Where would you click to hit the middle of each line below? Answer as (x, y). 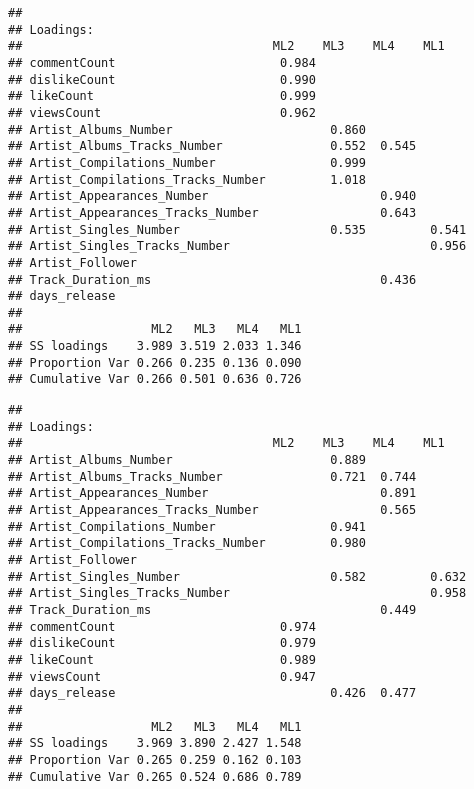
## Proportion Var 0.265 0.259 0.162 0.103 (155, 759)
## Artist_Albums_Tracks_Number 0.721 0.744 (212, 476)
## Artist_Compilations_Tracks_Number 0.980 (187, 543)
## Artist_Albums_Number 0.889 (187, 460)
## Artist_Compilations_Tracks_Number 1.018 (187, 179)
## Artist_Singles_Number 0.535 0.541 (237, 229)
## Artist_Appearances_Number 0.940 (212, 196)
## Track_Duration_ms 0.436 (212, 279)
